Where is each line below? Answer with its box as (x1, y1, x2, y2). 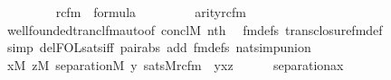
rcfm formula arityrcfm (55, 3, 246, 21)
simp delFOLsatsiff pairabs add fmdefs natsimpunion (6, 38, 311, 57)
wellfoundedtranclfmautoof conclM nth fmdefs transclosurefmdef (6, 20, 383, 39)
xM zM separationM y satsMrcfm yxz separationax (6, 55, 344, 74)
